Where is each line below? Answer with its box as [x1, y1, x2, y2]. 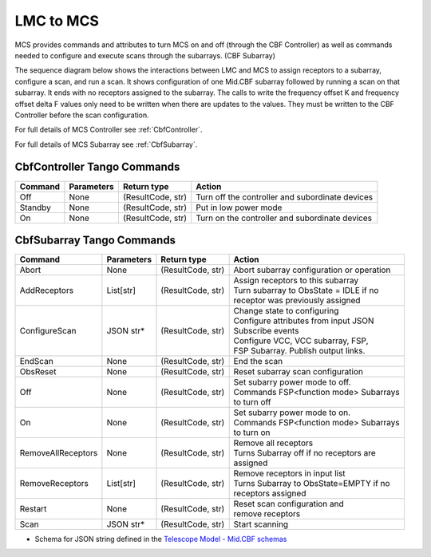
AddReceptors [19, 285, 74, 296]
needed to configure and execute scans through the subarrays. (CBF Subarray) [14, 50, 275, 60]
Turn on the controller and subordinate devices [196, 212, 373, 223]
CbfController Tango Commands [14, 160, 180, 174]
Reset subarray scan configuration [233, 366, 363, 377]
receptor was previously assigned [233, 295, 361, 306]
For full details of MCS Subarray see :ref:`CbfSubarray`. [14, 140, 198, 149]
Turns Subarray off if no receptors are [233, 448, 377, 459]
